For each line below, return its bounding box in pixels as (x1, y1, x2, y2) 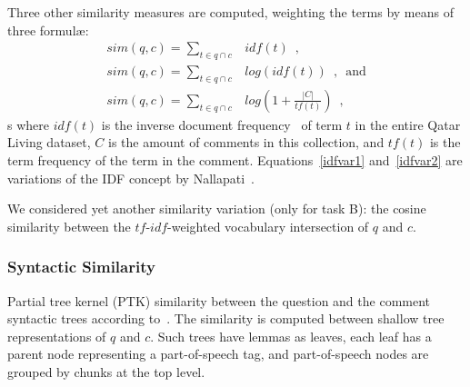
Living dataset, (7, 133, 91, 152)
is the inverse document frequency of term (101, 114, 343, 134)
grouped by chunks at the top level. (7, 362, 205, 382)
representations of (7, 326, 106, 345)
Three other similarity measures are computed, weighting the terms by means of (7, 3, 454, 21)
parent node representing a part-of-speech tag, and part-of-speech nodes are (7, 344, 429, 363)
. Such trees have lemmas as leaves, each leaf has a (150, 326, 432, 345)
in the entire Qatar (355, 114, 461, 134)
